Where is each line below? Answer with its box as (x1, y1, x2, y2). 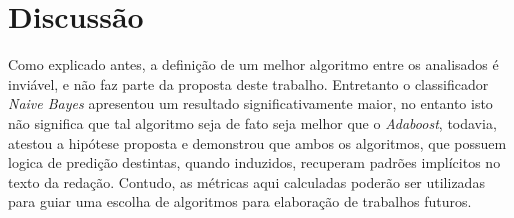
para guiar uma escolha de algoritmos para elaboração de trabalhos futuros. (8, 191, 472, 212)
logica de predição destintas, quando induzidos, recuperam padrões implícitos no (8, 152, 501, 173)
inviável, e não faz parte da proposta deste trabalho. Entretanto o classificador (8, 73, 489, 94)
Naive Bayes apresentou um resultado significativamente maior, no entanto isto (8, 93, 493, 114)
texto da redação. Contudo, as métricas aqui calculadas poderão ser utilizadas (8, 171, 485, 192)
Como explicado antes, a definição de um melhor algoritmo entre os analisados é (8, 54, 499, 75)
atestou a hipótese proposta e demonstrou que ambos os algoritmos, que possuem (8, 132, 507, 153)
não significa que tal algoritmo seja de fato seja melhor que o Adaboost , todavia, (8, 112, 497, 133)
